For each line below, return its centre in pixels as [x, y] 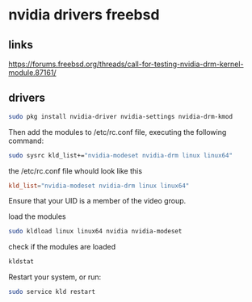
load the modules [37, 216]
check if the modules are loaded [62, 247]
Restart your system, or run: [55, 277]
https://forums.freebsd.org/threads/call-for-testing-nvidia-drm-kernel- [126, 64]
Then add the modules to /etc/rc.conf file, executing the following [118, 132]
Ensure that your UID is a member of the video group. [97, 201]
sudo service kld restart [52, 292]
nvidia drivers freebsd [84, 15]
